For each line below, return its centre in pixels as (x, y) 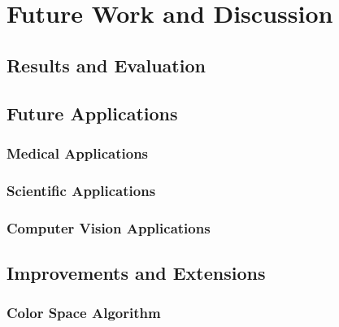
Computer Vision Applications (109, 227)
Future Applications (92, 113)
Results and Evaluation (106, 65)
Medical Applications (78, 153)
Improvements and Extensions (136, 272)
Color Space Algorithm (84, 313)
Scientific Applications (81, 190)
